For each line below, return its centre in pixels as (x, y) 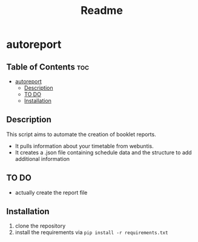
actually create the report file (51, 192)
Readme (102, 11)
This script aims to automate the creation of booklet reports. (81, 134)
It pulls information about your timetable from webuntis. (84, 146)
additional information (42, 159)
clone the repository (40, 226)
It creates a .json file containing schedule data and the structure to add (103, 152)
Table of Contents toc (48, 67)
